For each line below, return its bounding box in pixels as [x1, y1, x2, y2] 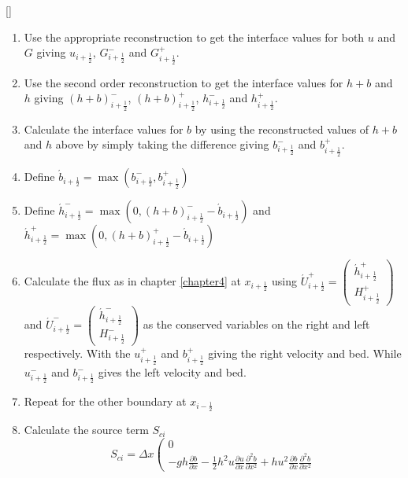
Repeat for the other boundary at [24, 392, 187, 409]
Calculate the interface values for [24, 120, 184, 137]
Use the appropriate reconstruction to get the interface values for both [24, 28, 365, 45]
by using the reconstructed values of [195, 120, 369, 137]
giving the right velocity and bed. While [208, 344, 402, 361]
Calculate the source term [24, 421, 149, 438]
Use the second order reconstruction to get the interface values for [24, 74, 343, 90]
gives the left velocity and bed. [98, 364, 247, 381]
